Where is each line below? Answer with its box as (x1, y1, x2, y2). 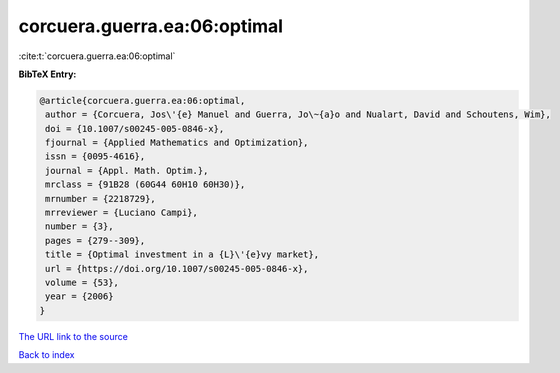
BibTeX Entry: (18, 68, 77, 80)
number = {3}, (45, 221, 114, 232)
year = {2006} (45, 291, 114, 302)
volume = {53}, (45, 277, 120, 288)
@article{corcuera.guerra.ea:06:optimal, (39, 95, 246, 106)
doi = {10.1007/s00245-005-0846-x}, (45, 123, 225, 134)
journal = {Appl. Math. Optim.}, (45, 165, 209, 176)
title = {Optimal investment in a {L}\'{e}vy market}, (45, 249, 320, 260)
